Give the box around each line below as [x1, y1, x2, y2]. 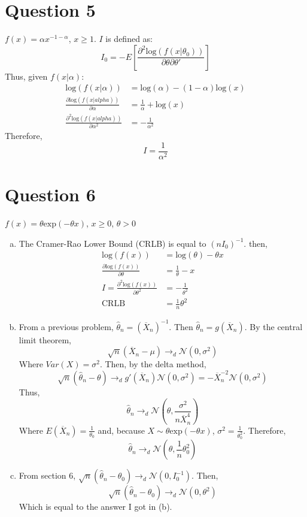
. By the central [244, 320, 303, 332]
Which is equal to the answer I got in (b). [19, 500, 172, 513]
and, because [98, 424, 145, 436]
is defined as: [105, 32, 153, 45]
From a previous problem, [19, 320, 114, 332]
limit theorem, [19, 333, 71, 346]
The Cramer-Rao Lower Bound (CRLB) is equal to [19, 237, 206, 249]
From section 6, [19, 469, 76, 482]
